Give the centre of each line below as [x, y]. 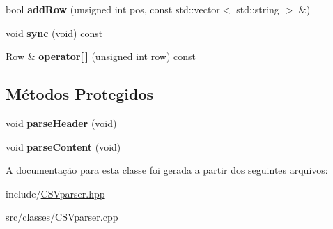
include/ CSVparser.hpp [55, 193]
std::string [258, 9]
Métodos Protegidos [79, 94]
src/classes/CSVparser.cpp [62, 217]
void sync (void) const [54, 32]
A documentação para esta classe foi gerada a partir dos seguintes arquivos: [167, 170]
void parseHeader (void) [61, 123]
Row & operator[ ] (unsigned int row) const [101, 56]
